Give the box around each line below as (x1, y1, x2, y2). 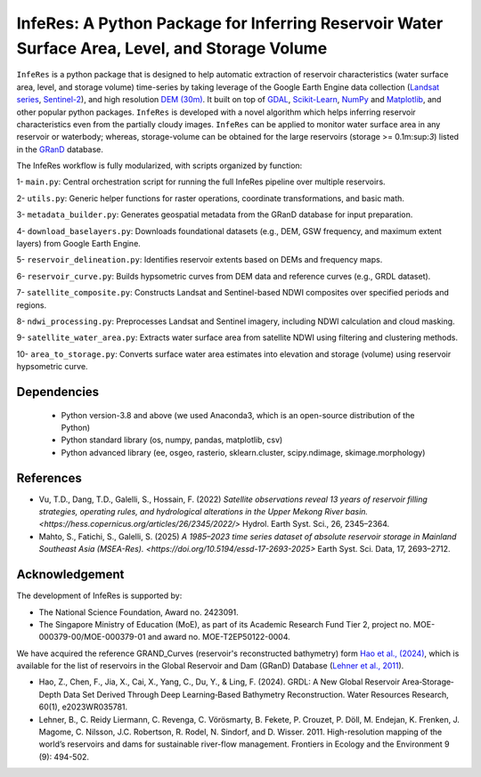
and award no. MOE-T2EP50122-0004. (147, 632, 291, 643)
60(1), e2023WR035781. (38, 701, 128, 712)
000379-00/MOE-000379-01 (38, 632, 146, 643)
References (16, 470, 82, 485)
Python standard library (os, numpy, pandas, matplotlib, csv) (61, 434, 283, 445)
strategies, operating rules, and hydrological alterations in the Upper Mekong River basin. (38, 506, 369, 517)
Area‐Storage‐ (402, 676, 454, 687)
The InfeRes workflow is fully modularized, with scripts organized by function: (16, 160, 303, 171)
